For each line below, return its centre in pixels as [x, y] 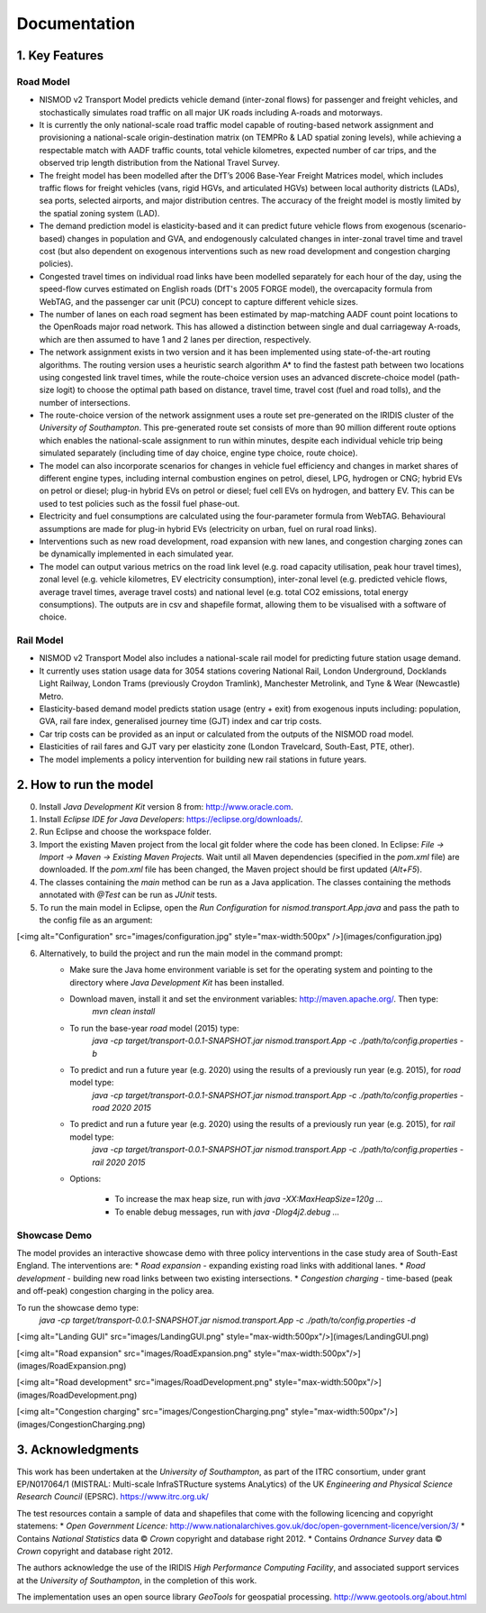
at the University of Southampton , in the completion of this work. [137, 1580]
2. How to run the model [85, 785]
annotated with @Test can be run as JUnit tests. [128, 895]
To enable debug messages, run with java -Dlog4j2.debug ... [227, 1212]
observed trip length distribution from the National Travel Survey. [160, 163]
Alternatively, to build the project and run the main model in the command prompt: [191, 953]
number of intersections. [85, 402]
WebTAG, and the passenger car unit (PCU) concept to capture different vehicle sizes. [199, 301]
